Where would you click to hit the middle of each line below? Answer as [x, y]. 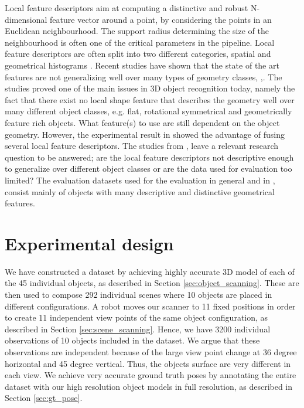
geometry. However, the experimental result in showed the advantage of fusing [145, 134]
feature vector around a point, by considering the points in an [161, 19]
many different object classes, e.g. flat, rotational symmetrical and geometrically [148, 111]
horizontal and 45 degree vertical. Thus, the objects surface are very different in [148, 363]
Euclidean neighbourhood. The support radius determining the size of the [137, 31]
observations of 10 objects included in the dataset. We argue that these [132, 340]
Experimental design [89, 243]
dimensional [26, 19]
